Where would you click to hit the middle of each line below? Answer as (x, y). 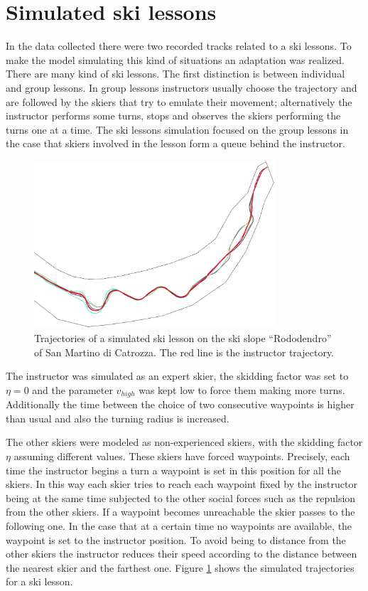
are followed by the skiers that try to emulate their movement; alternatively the (179, 101)
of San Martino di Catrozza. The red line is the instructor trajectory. (184, 352)
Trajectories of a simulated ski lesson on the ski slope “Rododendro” (183, 337)
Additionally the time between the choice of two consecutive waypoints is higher (180, 404)
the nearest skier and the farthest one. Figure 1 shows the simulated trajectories (180, 567)
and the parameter (72, 389)
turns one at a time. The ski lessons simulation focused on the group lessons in (177, 129)
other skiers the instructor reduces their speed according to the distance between (182, 554)
